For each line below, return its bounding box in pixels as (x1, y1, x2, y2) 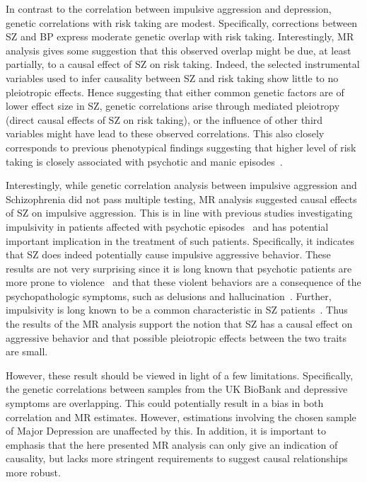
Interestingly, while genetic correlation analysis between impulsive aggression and (6, 178, 357, 193)
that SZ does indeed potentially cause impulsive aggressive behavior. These (6, 247, 331, 262)
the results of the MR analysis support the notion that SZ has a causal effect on (6, 316, 353, 331)
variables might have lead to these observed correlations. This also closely (6, 126, 325, 141)
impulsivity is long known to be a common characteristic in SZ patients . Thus (6, 302, 348, 317)
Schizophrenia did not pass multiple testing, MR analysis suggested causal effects (6, 191, 357, 206)
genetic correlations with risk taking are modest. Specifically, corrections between (6, 15, 358, 30)
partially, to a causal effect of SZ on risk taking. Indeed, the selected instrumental (6, 57, 360, 71)
